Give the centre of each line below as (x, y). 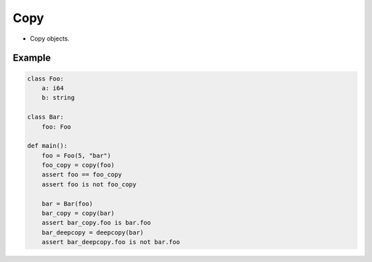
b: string (58, 98)
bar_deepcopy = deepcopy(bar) (93, 232)
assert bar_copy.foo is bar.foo (96, 223)
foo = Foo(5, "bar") (76, 155)
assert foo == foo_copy (82, 175)
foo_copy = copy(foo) (78, 165)
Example (32, 58)
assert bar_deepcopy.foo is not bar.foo (111, 242)
